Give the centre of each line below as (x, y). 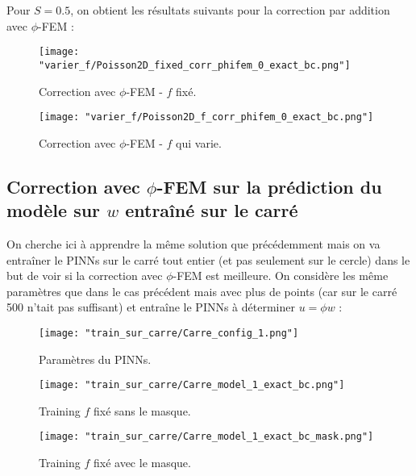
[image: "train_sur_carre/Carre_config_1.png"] (169, 333)
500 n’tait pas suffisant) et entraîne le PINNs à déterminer (151, 307)
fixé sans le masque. (142, 410)
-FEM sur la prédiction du (269, 186)
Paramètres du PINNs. (95, 359)
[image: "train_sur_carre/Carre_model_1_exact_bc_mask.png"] (206, 437)
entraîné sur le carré (212, 210)
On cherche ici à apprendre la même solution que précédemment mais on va (193, 243)
